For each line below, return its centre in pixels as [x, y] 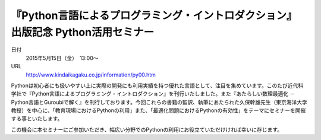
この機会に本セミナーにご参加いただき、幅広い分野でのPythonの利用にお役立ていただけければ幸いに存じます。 [147, 129]
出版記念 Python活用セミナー [83, 32]
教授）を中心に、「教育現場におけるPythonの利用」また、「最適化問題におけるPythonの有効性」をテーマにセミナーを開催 [158, 110]
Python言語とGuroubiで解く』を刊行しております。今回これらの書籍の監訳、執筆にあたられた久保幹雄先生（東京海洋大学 [159, 102]
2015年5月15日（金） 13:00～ [62, 58]
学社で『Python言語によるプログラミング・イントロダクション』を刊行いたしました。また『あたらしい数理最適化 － [153, 94]
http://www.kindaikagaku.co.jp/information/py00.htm [91, 75]
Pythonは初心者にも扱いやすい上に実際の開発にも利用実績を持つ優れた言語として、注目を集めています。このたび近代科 [157, 85]
